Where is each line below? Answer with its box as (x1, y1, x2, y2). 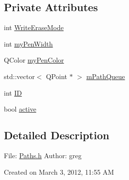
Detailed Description (4, 128, 110, 143)
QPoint (46, 71, 67, 81)
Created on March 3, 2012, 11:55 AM (4, 166, 114, 177)
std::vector (4, 71, 35, 81)
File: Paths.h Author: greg (4, 150, 82, 160)
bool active (4, 104, 36, 114)
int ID (4, 87, 22, 98)
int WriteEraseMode (4, 22, 64, 33)
